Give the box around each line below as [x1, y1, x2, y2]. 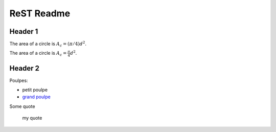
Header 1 [9, 27, 38, 36]
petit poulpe [22, 87, 48, 93]
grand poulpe [22, 94, 51, 100]
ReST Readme [9, 8, 71, 19]
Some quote [9, 103, 35, 109]
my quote [22, 115, 42, 121]
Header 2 [9, 64, 40, 73]
